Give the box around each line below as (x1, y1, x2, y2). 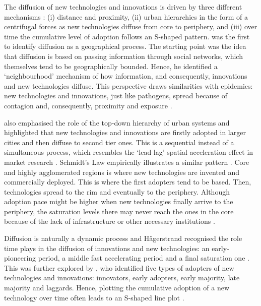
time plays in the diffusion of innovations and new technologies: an (4, 242, 210, 253)
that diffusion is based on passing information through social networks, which (4, 50, 243, 61)
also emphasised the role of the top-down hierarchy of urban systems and (4, 117, 230, 128)
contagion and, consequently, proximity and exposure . (4, 100, 172, 110)
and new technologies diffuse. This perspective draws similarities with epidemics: (4, 80, 253, 91)
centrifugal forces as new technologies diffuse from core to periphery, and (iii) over (4, 21, 257, 32)
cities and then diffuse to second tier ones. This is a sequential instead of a (4, 137, 234, 147)
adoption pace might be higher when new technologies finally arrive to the (4, 196, 233, 207)
